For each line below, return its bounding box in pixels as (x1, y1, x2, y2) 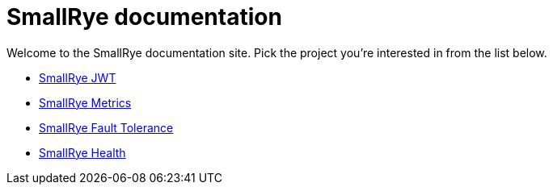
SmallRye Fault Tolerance (39, 120, 174, 135)
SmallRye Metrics (39, 95, 132, 110)
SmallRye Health (39, 145, 126, 160)
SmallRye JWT (39, 70, 116, 85)
